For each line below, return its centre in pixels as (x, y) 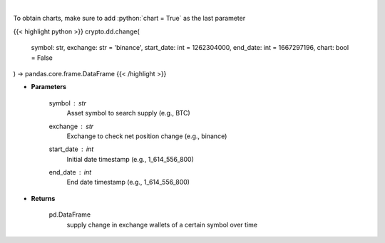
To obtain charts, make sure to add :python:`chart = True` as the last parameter (129, 19)
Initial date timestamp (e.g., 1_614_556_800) (130, 159)
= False (42, 58)
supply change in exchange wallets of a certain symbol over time (162, 224)
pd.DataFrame (70, 214)
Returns (43, 198)
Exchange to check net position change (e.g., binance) (147, 136)
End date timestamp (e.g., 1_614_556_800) (128, 182)
